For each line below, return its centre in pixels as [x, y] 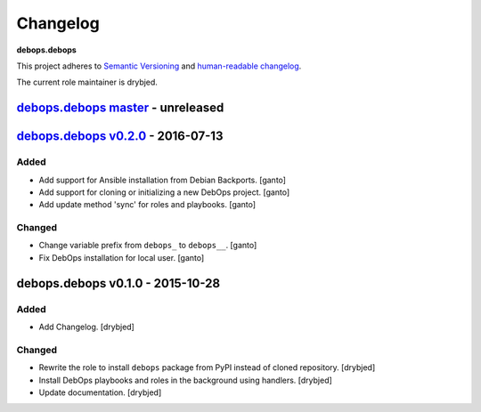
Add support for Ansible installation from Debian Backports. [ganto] [163, 180]
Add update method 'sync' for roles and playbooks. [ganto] [147, 205]
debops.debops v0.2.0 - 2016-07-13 [120, 137]
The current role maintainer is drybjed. [87, 82]
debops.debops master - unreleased [120, 108]
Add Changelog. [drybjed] [87, 327]
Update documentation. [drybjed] [100, 392]
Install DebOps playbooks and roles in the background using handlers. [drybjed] [186, 380]
